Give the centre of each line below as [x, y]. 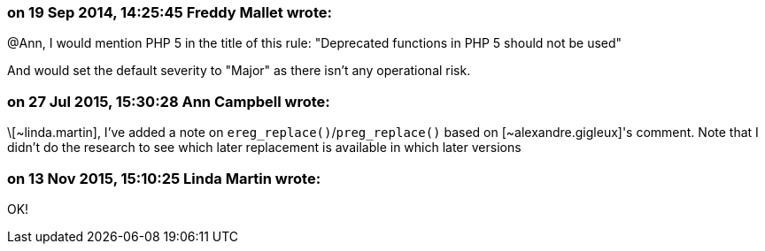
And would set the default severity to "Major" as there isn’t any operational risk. [239, 71]
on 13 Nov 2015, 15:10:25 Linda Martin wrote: [164, 178]
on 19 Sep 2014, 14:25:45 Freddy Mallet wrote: [170, 12]
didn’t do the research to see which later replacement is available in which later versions [264, 148]
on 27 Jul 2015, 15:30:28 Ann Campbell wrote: [169, 101]
